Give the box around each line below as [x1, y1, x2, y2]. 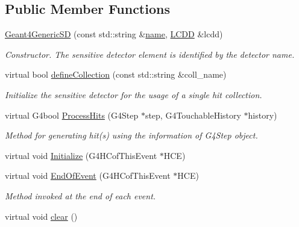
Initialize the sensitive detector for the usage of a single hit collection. [5, 88, 262, 101]
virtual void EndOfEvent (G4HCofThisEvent [5, 169, 171, 182]
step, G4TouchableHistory [145, 108, 241, 121]
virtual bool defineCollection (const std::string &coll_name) [5, 68, 227, 81]
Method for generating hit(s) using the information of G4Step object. [5, 129, 258, 141]
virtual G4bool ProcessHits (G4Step [5, 108, 139, 121]
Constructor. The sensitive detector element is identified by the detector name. [5, 48, 295, 60]
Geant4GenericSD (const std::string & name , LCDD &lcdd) [5, 28, 223, 40]
